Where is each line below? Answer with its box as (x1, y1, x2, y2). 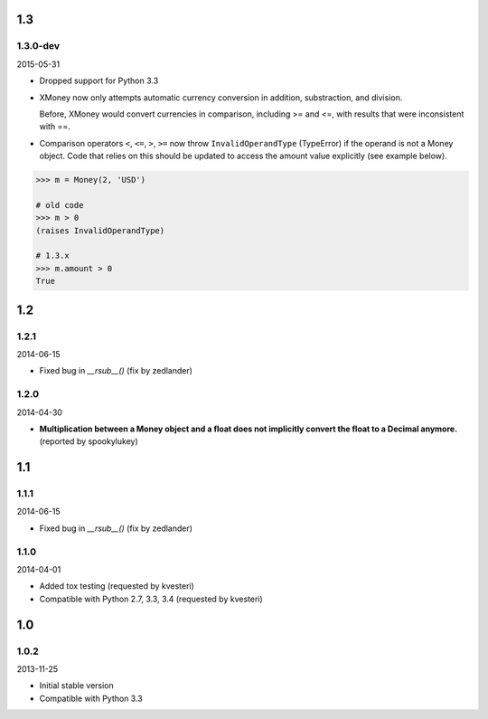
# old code (35, 200, 84, 210)
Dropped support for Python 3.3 (39, 75, 159, 86)
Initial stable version (39, 680, 115, 691)
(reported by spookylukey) (39, 436, 139, 447)
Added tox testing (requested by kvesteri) (39, 581, 194, 591)
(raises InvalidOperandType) (35, 225, 165, 235)
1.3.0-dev (16, 40, 61, 52)
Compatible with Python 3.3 (39, 693, 144, 704)
